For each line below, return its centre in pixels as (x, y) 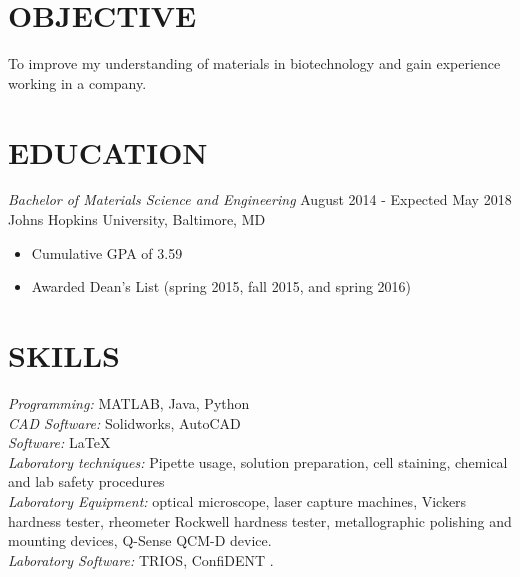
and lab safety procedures (86, 481)
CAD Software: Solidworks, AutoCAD (124, 422)
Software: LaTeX (59, 442)
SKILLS (64, 355)
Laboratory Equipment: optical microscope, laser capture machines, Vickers (237, 500)
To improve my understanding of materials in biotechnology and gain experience (254, 63)
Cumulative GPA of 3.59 (107, 252)
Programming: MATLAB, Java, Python (129, 402)
